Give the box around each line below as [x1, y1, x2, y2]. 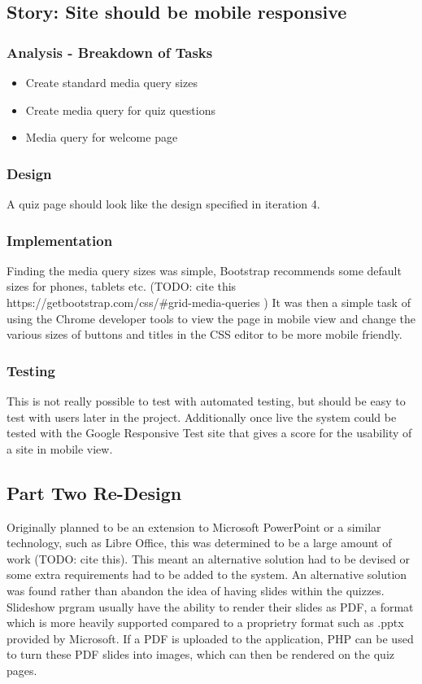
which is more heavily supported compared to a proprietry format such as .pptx [7, 614, 404, 631]
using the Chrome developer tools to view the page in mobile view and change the [7, 309, 416, 327]
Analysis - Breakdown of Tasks [7, 42, 213, 62]
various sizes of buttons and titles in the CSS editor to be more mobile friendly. [7, 326, 402, 343]
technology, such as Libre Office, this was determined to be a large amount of [7, 534, 392, 551]
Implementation [7, 230, 113, 250]
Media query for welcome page [25, 129, 178, 146]
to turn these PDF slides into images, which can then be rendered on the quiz [7, 646, 394, 663]
